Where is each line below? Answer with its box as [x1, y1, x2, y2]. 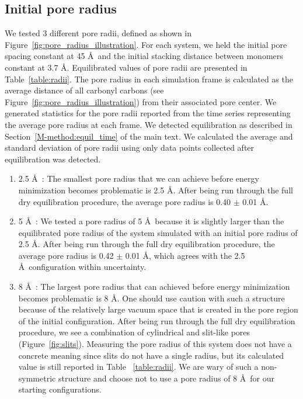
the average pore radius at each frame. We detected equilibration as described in [5, 118, 292, 130]
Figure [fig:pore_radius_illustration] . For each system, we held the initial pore [5, 38, 287, 50]
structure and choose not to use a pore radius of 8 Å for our [58, 372, 274, 384]
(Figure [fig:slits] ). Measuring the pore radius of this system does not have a [18, 338, 292, 350]
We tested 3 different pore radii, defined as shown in [5, 27, 192, 39]
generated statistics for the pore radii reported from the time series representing [5, 107, 291, 119]
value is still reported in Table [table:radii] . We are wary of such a [18, 360, 259, 373]
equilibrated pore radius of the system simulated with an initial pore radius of [18, 226, 298, 238]
